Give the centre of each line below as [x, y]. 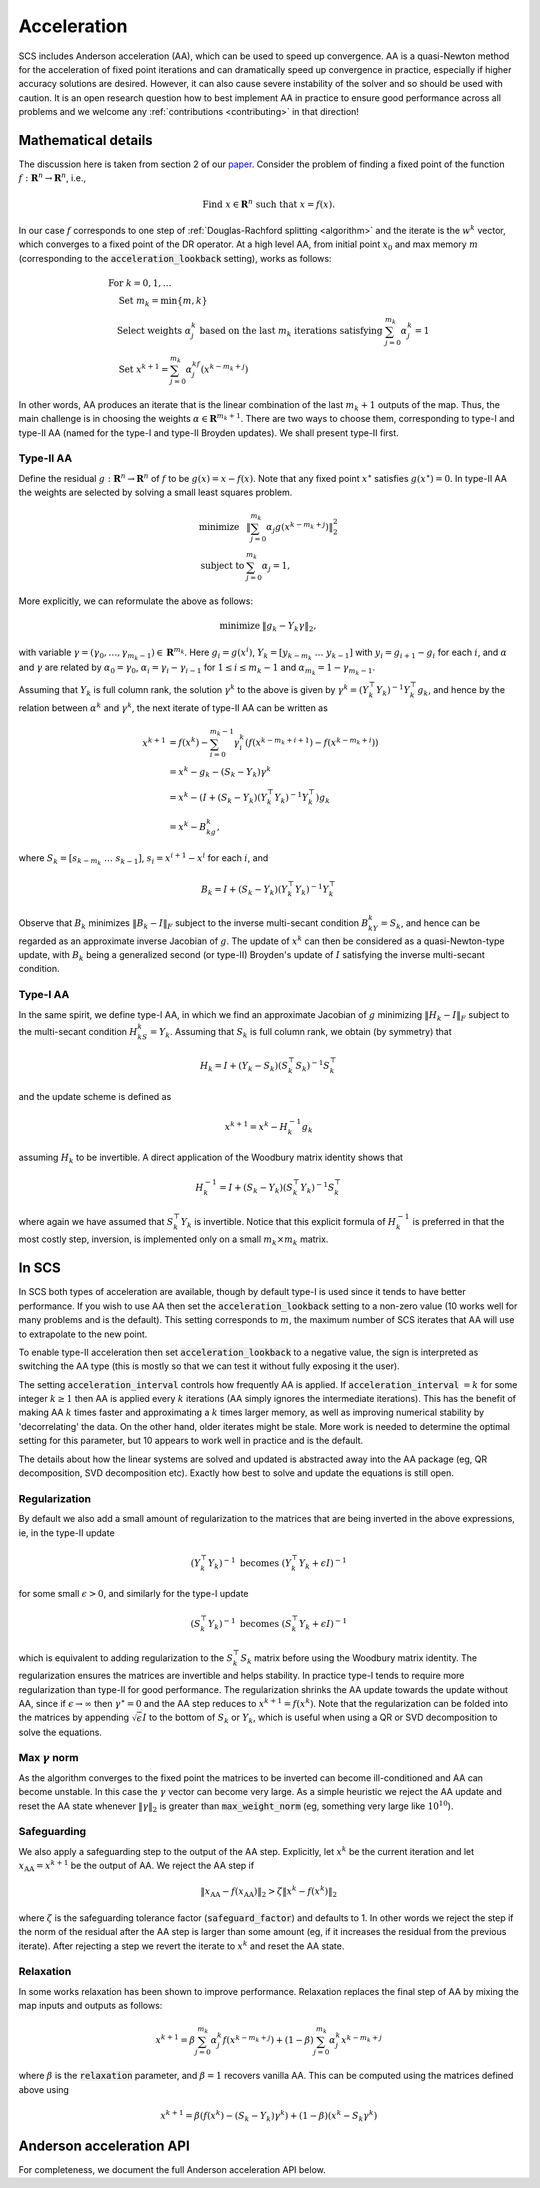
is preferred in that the [458, 1221]
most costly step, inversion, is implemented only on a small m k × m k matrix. [173, 1240]
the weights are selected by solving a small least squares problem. [155, 492]
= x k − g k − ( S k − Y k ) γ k [220, 772]
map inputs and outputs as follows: [90, 2006]
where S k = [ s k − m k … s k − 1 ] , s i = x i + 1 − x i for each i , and [143, 858]
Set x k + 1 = [143, 368]
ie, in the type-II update [66, 1532]
